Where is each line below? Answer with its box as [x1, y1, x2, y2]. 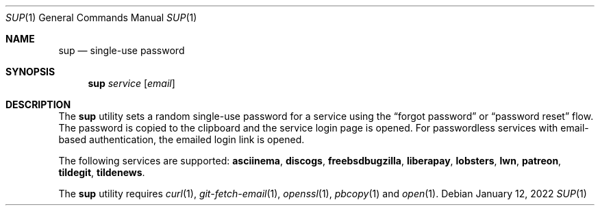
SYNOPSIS [5, 66, 55, 77]
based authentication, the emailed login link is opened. [58, 134, 305, 145]
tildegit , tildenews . [58, 166, 145, 178]
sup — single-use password [58, 45, 185, 56]
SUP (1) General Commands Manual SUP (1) [5, 12, 197, 23]
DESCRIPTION [5, 99, 71, 110]
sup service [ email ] [88, 77, 175, 89]
